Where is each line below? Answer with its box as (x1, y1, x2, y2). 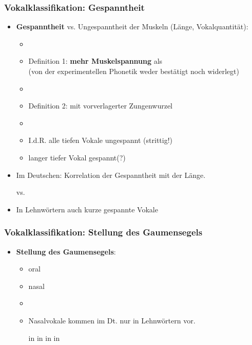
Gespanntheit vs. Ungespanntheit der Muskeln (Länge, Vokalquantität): (16, 21, 248, 32)
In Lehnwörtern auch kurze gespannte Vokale (16, 204, 158, 214)
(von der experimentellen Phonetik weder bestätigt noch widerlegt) (28, 66, 239, 76)
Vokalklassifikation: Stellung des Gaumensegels (4, 226, 203, 239)
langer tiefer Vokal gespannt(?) (28, 152, 126, 162)
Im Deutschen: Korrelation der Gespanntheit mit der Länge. (16, 169, 206, 180)
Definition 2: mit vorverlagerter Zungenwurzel (28, 100, 172, 111)
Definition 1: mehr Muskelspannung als (28, 56, 163, 66)
